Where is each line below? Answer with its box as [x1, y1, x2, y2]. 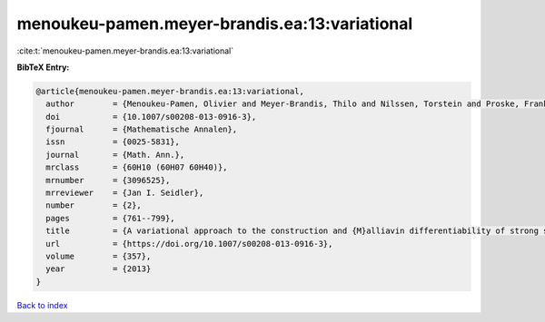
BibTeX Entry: [16, 62, 70, 73]
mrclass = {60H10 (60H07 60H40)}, [45, 162, 228, 172]
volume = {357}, [45, 251, 152, 261]
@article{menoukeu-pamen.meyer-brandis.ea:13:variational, [35, 86, 304, 96]
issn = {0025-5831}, [45, 137, 181, 147]
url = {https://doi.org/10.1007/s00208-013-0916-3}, [45, 239, 333, 249]
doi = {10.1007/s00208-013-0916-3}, [45, 112, 257, 122]
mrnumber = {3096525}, [45, 175, 171, 185]
